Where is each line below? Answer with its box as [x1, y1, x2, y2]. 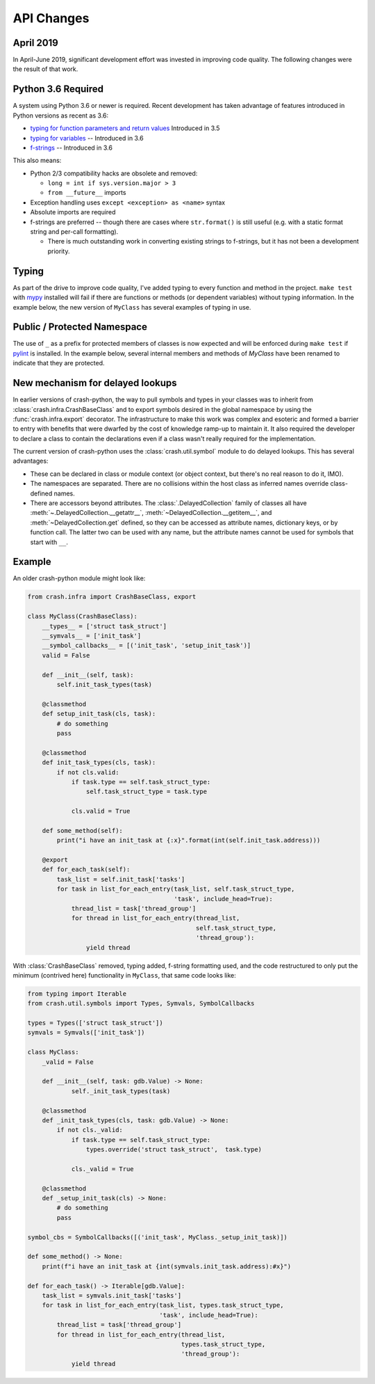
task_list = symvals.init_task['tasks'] [42, 1291, 182, 1299]
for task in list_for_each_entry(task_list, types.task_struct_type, [42, 1301, 284, 1310]
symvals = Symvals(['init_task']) [27, 1028, 145, 1037]
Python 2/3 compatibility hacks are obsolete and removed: [30, 169, 198, 177]
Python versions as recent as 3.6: [12, 111, 109, 120]
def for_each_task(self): [42, 866, 131, 873]
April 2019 [12, 37, 58, 49]
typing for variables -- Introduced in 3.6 [30, 134, 144, 142]
